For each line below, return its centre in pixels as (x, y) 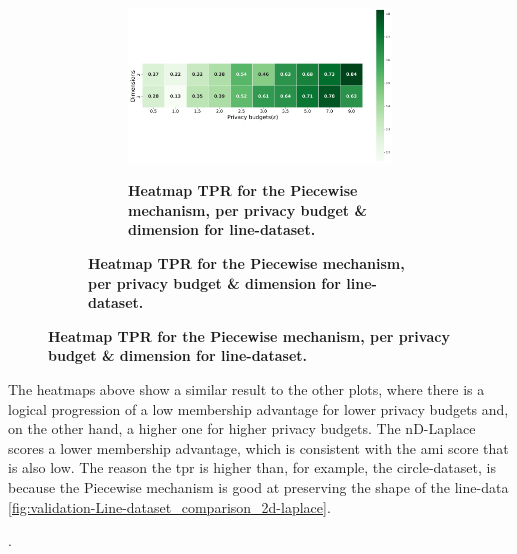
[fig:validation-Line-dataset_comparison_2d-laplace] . (169, 506)
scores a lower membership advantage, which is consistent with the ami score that (258, 447)
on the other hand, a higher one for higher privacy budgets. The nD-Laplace (242, 428)
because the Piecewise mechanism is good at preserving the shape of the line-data (258, 487)
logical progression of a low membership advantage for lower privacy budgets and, (258, 408)
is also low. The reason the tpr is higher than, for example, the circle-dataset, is (252, 467)
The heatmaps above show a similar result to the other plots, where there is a (246, 389)
